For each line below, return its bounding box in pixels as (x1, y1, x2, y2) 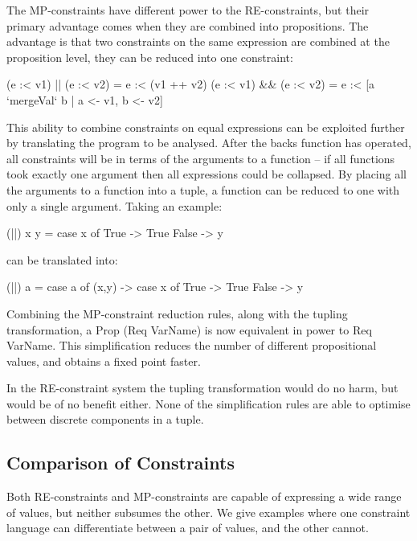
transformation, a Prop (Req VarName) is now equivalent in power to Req (6, 321, 372, 338)
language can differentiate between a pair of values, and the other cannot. (6, 519, 369, 536)
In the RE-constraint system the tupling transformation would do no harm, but (6, 379, 399, 396)
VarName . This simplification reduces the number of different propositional (6, 337, 377, 354)
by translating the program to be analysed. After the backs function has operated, (6, 134, 411, 151)
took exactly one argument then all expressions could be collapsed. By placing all (6, 166, 407, 182)
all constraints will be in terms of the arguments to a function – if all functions (6, 150, 395, 166)
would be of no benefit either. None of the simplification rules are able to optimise (6, 395, 411, 412)
